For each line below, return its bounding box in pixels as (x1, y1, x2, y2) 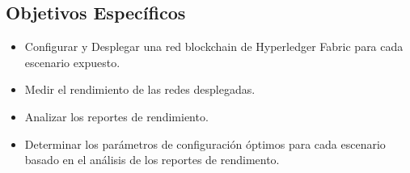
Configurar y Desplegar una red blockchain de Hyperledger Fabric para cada (24, 38, 404, 55)
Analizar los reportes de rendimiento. (24, 108, 209, 124)
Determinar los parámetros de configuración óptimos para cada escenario (24, 135, 386, 152)
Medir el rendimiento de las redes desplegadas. (24, 81, 256, 98)
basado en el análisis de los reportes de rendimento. (24, 151, 280, 168)
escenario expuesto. (24, 53, 120, 70)
